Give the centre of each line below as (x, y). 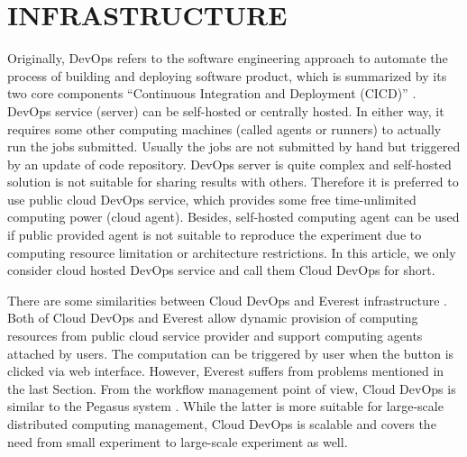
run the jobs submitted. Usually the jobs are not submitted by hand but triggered (234, 146)
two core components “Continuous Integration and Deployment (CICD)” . (212, 93)
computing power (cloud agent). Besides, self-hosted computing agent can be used (233, 217)
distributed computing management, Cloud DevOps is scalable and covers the (222, 424)
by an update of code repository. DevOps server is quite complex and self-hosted (229, 164)
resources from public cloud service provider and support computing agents (215, 336)
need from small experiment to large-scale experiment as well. (178, 441)
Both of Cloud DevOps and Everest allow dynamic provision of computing (213, 318)
